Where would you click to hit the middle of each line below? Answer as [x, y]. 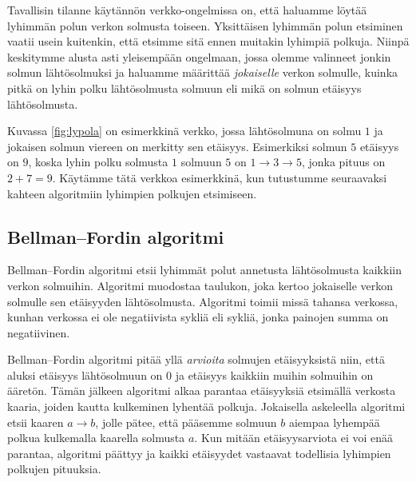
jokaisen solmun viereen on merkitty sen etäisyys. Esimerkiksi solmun [177, 146]
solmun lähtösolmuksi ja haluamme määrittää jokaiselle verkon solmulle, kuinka [203, 72]
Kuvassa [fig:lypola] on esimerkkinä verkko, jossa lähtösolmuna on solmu [184, 131]
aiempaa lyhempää [334, 422]
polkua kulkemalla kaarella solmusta [96, 438]
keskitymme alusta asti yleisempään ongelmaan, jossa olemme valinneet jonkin [199, 56]
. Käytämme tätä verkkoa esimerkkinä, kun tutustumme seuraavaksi [220, 177]
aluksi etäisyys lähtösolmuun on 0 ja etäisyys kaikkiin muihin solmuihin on [190, 374]
